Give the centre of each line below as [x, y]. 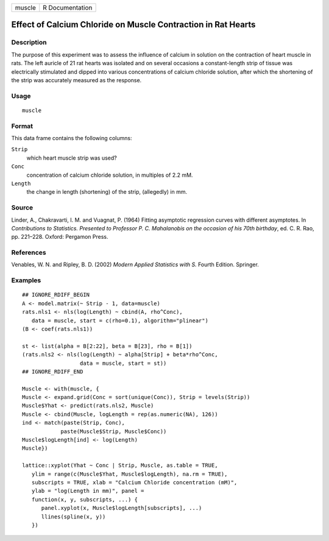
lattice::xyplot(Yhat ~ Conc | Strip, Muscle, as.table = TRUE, [120, 465]
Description [29, 43]
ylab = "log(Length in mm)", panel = [88, 491]
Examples [26, 280]
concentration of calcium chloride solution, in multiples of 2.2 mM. [110, 175]
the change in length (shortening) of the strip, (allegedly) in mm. [107, 192]
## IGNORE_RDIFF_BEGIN [56, 295]
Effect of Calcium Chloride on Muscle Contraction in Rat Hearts [133, 25]
